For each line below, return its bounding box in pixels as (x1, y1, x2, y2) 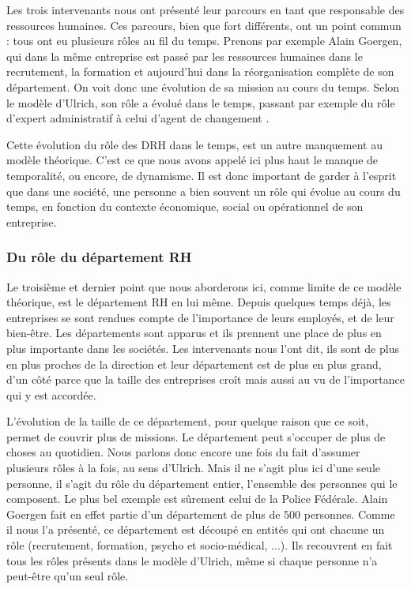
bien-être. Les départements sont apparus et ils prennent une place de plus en (6, 325, 382, 341)
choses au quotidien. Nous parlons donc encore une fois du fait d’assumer (6, 444, 360, 460)
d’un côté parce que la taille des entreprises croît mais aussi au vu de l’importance (6, 371, 405, 388)
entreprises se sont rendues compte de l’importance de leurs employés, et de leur (6, 309, 394, 325)
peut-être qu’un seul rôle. (6, 568, 129, 584)
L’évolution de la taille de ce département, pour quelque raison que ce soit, (6, 413, 369, 430)
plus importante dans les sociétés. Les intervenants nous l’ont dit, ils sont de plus (6, 340, 399, 356)
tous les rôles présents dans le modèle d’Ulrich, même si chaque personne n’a (6, 552, 378, 568)
